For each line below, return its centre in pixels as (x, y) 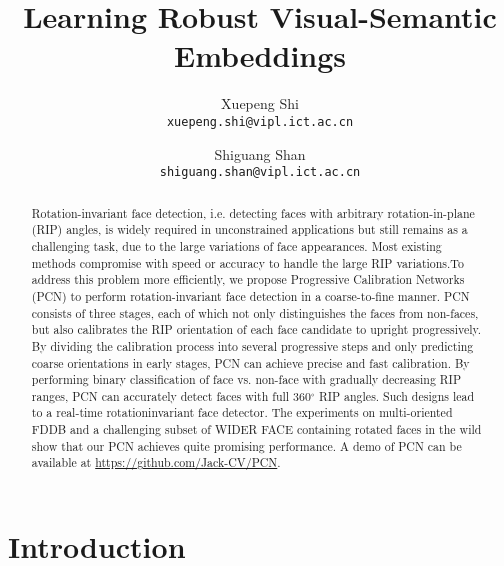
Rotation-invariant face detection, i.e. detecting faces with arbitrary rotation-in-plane (253, 212)
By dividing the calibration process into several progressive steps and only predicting (252, 345)
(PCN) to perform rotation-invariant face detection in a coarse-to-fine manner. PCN (250, 295)
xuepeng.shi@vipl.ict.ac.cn (260, 121)
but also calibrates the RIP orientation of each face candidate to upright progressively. (256, 329)
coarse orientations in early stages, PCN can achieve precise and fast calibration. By (250, 362)
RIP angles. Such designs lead (396, 395)
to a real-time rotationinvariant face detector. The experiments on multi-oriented (242, 412)
